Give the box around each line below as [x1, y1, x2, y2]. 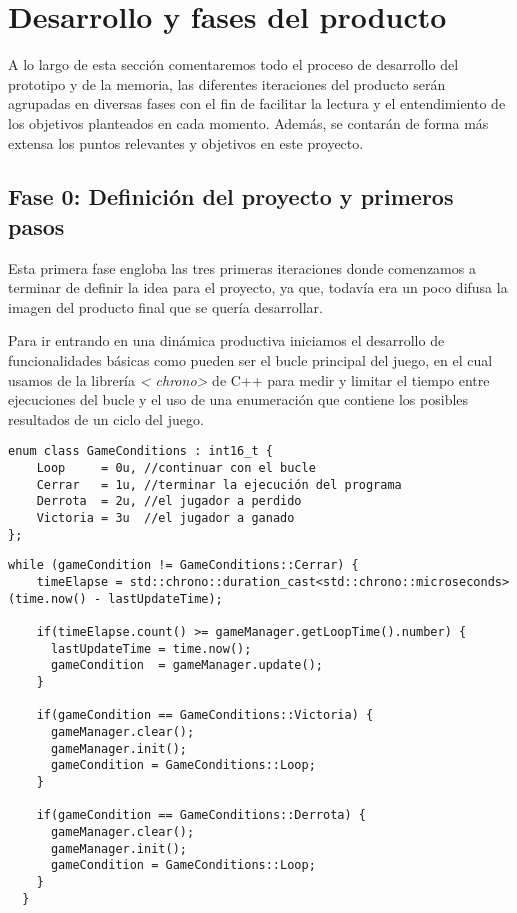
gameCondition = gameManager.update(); [50, 658, 323, 673]
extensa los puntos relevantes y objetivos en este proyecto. [8, 132, 364, 153]
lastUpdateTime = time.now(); [50, 641, 252, 656]
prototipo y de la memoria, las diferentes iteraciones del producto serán [8, 73, 446, 94]
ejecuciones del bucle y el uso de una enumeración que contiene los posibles [8, 389, 469, 410]
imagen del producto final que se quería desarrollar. [8, 296, 323, 317]
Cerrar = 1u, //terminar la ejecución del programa [36, 477, 402, 492]
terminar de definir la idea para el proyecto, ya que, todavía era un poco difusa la [8, 277, 508, 298]
